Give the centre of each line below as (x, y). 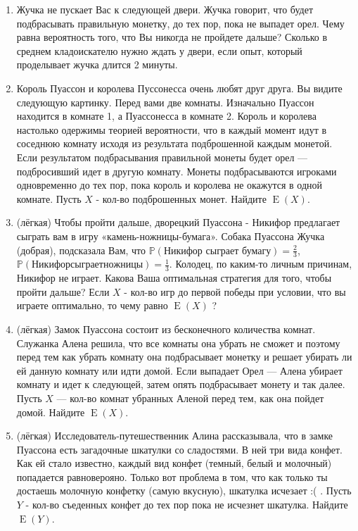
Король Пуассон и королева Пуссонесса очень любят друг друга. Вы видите (179, 88)
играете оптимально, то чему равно (92, 305)
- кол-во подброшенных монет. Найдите (181, 198)
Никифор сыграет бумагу (217, 251)
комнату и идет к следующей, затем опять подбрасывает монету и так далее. (181, 384)
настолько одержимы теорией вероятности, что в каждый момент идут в (172, 129)
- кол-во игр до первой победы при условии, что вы (235, 291)
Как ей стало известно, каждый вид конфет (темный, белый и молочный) (174, 463)
